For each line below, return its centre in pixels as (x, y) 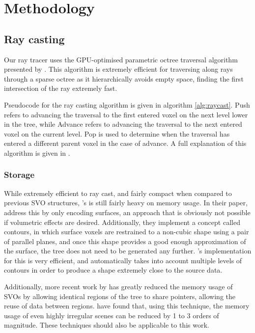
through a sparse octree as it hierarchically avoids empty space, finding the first (124, 78)
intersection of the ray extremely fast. (61, 88)
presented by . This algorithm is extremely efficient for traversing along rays (118, 69)
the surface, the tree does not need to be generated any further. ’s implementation (128, 251)
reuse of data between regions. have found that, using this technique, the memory (127, 306)
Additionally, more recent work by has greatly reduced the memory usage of (118, 287)
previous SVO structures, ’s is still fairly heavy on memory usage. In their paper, (126, 203)
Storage (19, 175)
